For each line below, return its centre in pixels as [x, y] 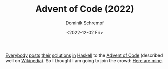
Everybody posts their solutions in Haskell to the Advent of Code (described [84, 55]
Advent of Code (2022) [85, 9]
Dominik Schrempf [85, 23]
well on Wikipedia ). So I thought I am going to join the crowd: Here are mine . [84, 60]
